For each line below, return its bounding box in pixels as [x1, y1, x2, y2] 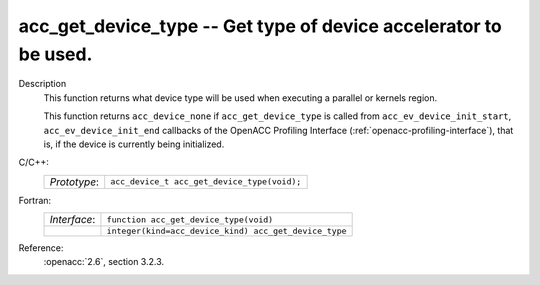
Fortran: [18, 194, 52, 206]
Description [18, 78, 67, 90]
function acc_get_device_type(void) [106, 214, 274, 225]
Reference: [18, 242, 64, 254]
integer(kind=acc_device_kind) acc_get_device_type [106, 226, 347, 237]
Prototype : [49, 175, 100, 189]
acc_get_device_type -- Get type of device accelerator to [18, 15, 502, 37]
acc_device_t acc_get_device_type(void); [110, 176, 302, 187]
